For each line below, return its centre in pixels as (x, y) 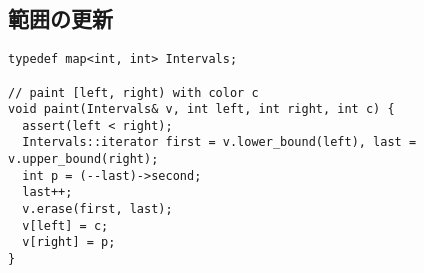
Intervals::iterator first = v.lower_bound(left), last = (219, 142)
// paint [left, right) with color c (133, 92)
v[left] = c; (65, 225)
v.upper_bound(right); (83, 159)
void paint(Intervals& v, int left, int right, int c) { (201, 109)
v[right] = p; (69, 242)
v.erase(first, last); (97, 209)
